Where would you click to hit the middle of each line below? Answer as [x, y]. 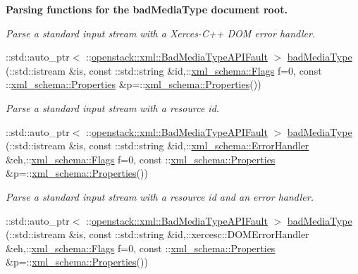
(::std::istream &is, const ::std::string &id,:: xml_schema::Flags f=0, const [164, 70]
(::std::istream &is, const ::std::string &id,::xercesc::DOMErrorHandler [158, 234]
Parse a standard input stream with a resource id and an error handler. [160, 196]
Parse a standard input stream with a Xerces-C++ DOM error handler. [161, 33]
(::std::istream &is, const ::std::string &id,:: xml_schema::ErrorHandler [158, 145]
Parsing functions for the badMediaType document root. [147, 9]
